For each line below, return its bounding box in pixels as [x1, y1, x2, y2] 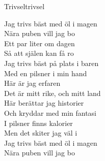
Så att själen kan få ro [4, 48, 74, 58]
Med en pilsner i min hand [4, 68, 87, 78]
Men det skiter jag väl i [4, 127, 77, 138]
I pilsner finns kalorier [4, 117, 73, 128]
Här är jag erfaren [4, 78, 61, 88]
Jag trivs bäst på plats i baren [4, 57, 99, 68]
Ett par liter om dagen [4, 38, 75, 48]
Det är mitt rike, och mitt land [4, 87, 101, 98]
